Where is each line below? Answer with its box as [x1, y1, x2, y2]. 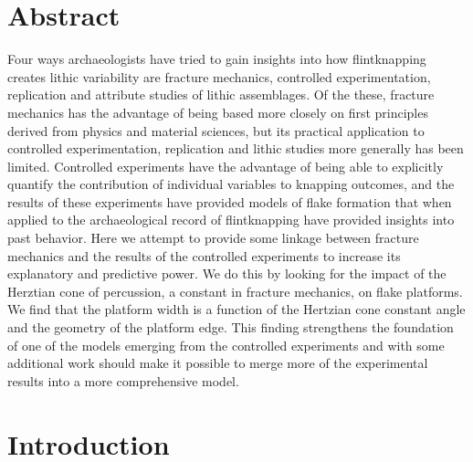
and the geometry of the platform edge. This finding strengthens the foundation [7, 318, 454, 337]
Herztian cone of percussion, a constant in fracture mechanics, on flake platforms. [7, 281, 463, 300]
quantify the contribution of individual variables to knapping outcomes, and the [7, 174, 455, 194]
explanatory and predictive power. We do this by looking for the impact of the [7, 264, 447, 283]
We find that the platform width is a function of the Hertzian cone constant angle [7, 299, 466, 319]
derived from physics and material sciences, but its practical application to [7, 121, 425, 140]
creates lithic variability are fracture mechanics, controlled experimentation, [7, 67, 431, 86]
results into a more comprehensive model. [7, 371, 239, 390]
